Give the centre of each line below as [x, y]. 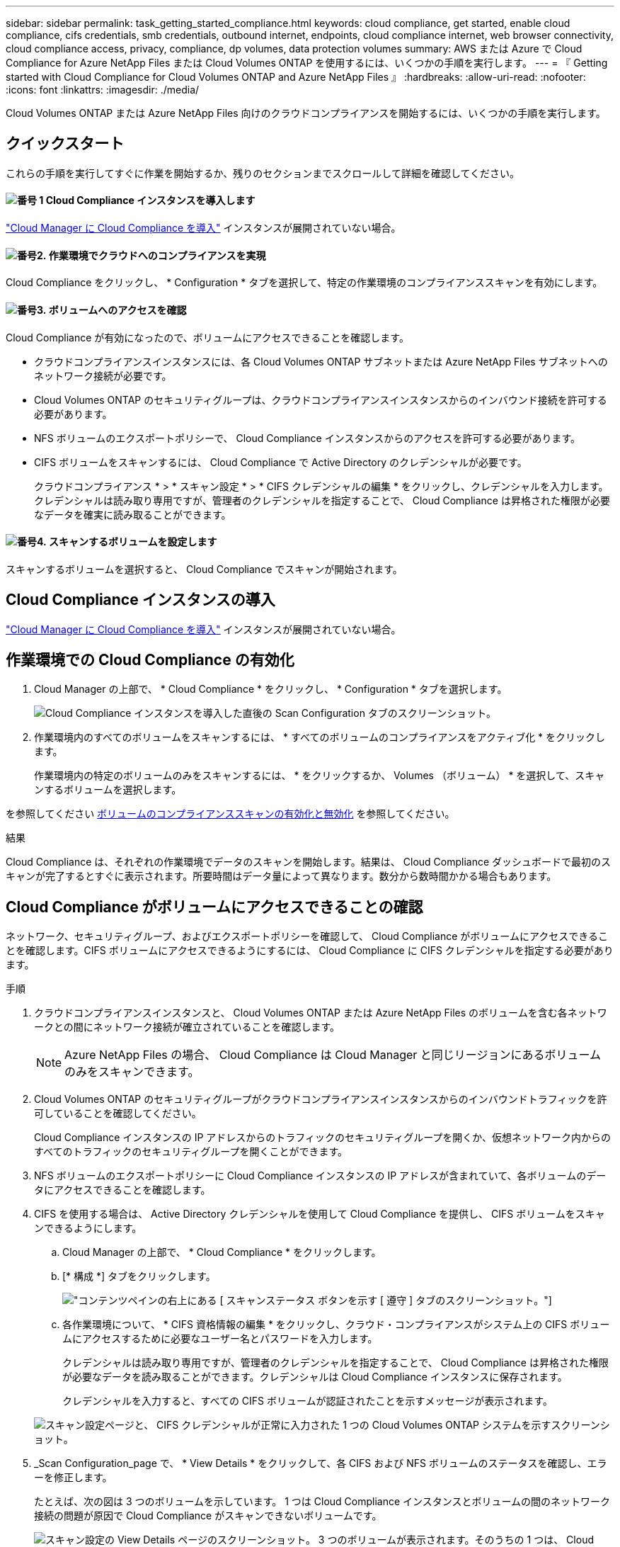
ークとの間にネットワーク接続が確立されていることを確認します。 [187, 1027]
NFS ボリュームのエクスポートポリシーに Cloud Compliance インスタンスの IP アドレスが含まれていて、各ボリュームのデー [320, 1176]
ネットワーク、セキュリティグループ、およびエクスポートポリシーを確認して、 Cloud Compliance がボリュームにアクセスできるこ [307, 936]
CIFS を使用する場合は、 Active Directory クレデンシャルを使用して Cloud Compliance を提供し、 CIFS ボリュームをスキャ [320, 1214]
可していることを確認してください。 [118, 1113]
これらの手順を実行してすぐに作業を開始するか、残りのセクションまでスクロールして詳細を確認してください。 [263, 173]
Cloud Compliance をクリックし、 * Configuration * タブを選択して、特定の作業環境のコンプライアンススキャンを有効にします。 [304, 283]
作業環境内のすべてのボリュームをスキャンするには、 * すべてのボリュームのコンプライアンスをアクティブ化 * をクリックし [320, 737]
